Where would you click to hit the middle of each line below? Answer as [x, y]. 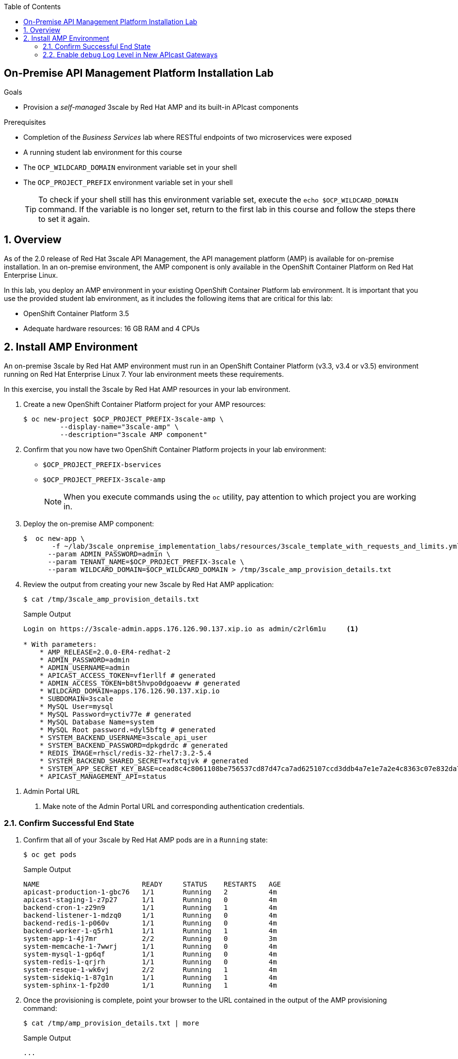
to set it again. [64, 219]
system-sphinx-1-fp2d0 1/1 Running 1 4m [150, 985]
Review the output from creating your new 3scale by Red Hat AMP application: [149, 584]
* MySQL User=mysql [76, 706]
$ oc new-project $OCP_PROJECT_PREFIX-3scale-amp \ [124, 419]
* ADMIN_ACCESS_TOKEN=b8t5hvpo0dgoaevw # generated [140, 683]
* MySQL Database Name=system [97, 722]
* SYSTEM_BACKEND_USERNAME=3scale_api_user [123, 737]
